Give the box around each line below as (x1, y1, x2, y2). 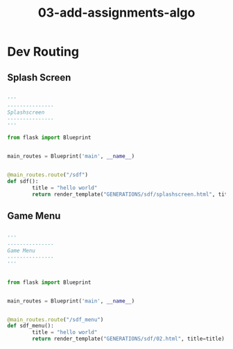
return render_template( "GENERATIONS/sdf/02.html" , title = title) (32, 335, 225, 343)
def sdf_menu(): (7, 323, 54, 330)
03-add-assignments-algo (37, 5, 196, 21)
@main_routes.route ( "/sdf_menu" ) (7, 316, 104, 323)
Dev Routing (7, 44, 80, 60)
